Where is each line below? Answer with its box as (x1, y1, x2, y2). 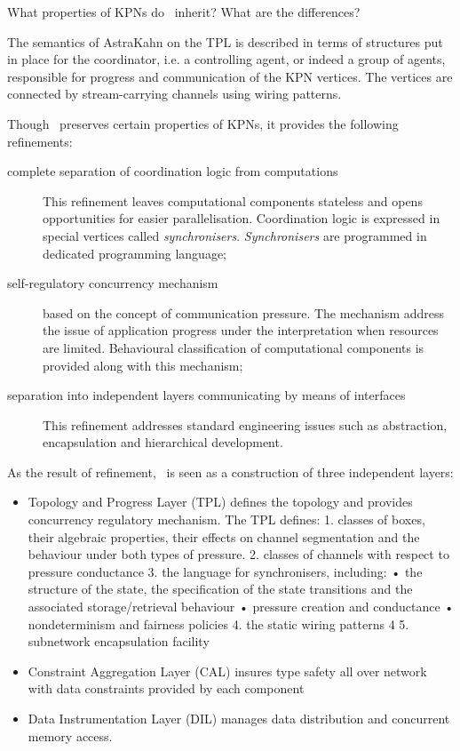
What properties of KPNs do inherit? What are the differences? (7, 3, 361, 20)
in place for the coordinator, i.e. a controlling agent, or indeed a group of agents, (7, 50, 446, 68)
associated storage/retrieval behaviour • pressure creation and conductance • (28, 597, 455, 616)
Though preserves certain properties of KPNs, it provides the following (7, 114, 399, 132)
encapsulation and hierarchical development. (43, 433, 283, 451)
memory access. (28, 726, 113, 745)
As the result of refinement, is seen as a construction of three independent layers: (7, 462, 454, 481)
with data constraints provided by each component (28, 679, 305, 698)
